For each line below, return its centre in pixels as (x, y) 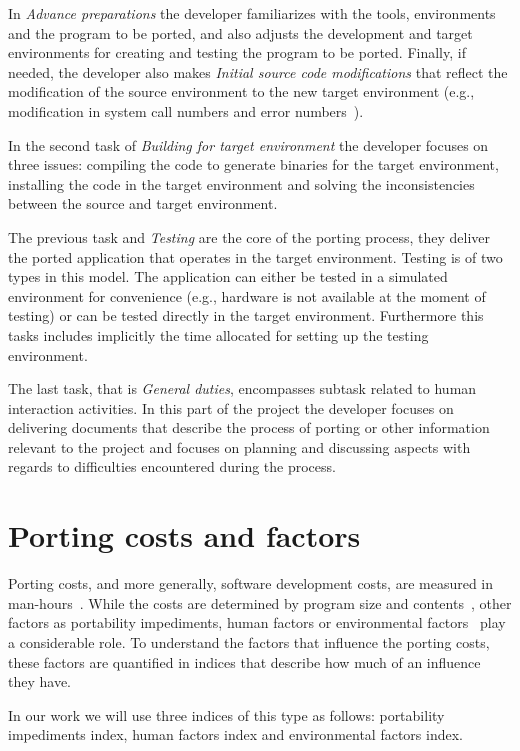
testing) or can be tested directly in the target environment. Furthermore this (246, 315)
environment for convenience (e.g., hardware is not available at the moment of (247, 295)
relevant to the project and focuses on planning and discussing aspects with (239, 446)
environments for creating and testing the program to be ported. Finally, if (237, 52)
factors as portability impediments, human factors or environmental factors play (257, 622)
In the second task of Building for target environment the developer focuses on (248, 144)
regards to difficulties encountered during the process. (172, 466)
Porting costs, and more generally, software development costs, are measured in (251, 583)
